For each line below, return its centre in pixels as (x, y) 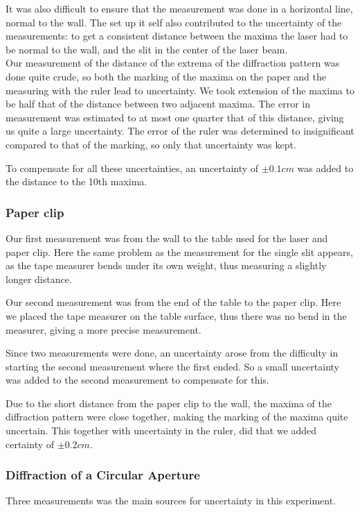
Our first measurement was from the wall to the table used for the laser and (167, 238)
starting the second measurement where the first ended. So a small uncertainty (172, 366)
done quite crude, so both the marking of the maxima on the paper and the (166, 76)
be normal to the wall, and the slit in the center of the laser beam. (147, 49)
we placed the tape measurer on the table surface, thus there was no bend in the (176, 315)
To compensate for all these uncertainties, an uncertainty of (132, 168)
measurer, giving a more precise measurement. (103, 329)
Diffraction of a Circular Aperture (103, 475)
